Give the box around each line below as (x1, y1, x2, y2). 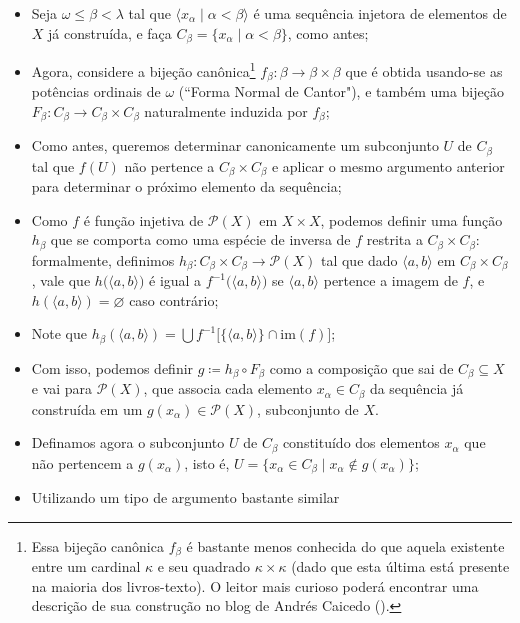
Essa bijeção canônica (31, 535, 164, 556)
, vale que (31, 270, 91, 291)
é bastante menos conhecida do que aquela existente (186, 535, 505, 556)
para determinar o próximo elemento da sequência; (31, 176, 342, 197)
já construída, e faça (48, 22, 172, 43)
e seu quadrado (157, 556, 251, 577)
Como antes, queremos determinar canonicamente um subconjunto (31, 135, 439, 156)
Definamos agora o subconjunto (31, 432, 225, 453)
